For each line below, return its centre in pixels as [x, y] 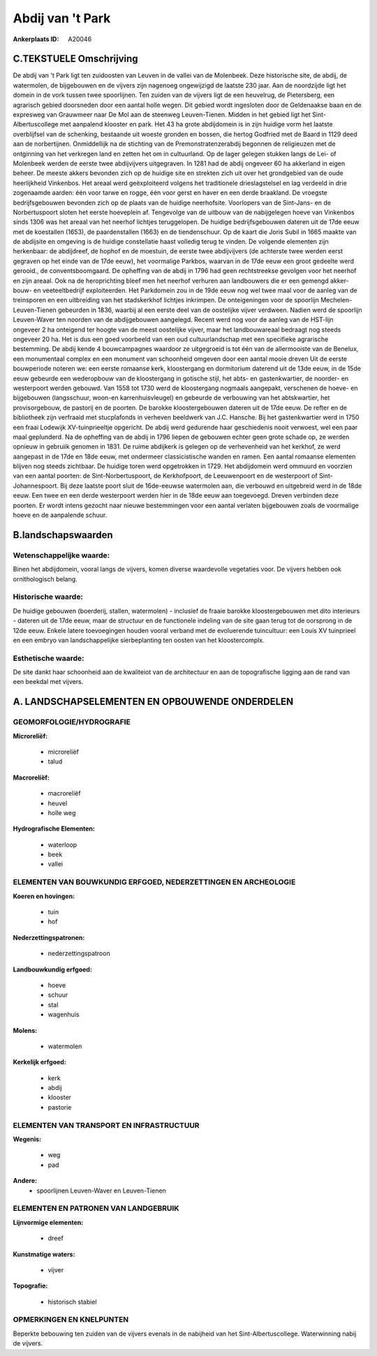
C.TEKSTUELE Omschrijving [76, 59]
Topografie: [30, 1286]
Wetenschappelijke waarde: [61, 555]
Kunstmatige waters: [44, 1254]
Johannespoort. [36, 486]
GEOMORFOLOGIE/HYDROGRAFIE [72, 722]
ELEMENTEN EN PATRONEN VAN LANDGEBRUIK [96, 1209]
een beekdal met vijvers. [48, 682]
